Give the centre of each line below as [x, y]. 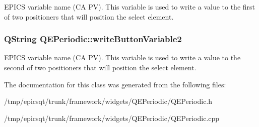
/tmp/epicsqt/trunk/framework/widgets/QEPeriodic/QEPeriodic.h [108, 101]
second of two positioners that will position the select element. [100, 67]
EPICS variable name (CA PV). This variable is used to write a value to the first [130, 7]
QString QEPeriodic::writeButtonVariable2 [93, 39]
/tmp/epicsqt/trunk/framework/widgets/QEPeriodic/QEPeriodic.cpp [112, 118]
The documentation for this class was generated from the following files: [115, 84]
